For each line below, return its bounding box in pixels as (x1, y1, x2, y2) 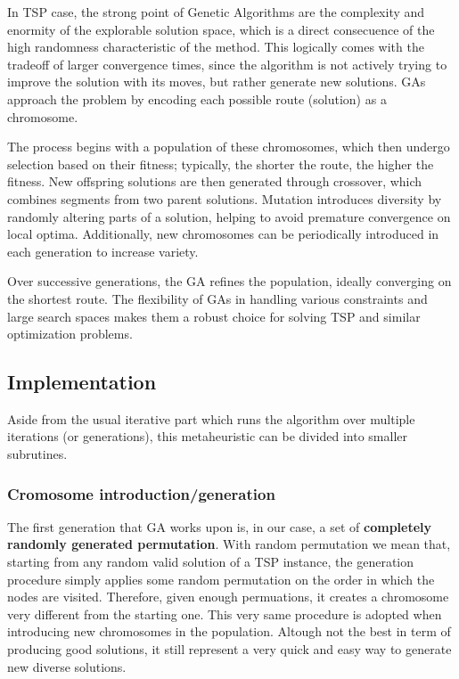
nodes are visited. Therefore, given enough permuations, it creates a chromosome (7, 587, 449, 606)
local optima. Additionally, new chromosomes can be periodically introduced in (7, 225, 439, 243)
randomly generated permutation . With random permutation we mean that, (7, 535, 451, 553)
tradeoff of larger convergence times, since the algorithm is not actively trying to (7, 54, 447, 73)
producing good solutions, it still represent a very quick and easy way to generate (7, 640, 452, 659)
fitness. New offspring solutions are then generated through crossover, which (7, 172, 422, 191)
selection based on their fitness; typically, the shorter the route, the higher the (7, 154, 434, 173)
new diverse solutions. (7, 657, 127, 675)
